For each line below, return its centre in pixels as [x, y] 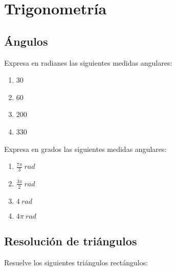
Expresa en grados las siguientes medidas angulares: [85, 149]
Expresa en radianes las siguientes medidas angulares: [88, 62]
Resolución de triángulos [71, 241]
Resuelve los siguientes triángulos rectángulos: [76, 262]
